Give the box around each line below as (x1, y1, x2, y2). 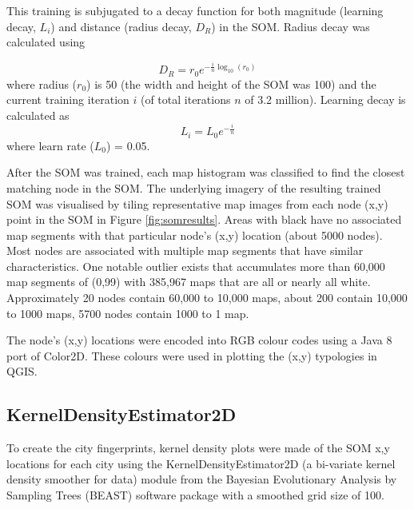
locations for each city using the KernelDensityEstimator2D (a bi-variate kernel (6, 455, 396, 471)
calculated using (6, 34, 86, 50)
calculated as (6, 106, 70, 123)
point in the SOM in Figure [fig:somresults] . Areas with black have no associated (6, 211, 402, 228)
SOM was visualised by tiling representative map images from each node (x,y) (6, 195, 388, 212)
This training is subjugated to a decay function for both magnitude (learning (6, 2, 384, 18)
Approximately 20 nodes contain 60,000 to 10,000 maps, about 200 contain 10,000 (6, 289, 408, 306)
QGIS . (6, 363, 38, 380)
